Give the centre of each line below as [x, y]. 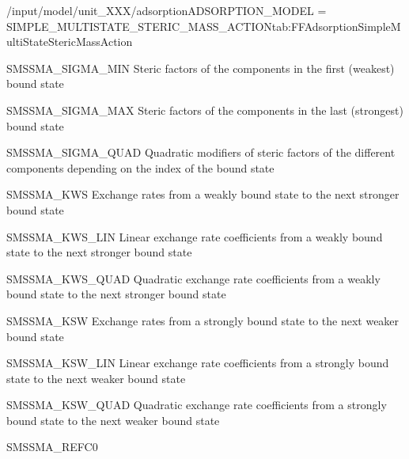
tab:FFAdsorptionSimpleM [336, 26]
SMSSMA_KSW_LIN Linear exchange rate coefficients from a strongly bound [198, 363]
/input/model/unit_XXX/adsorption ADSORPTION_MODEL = [167, 10]
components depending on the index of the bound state [140, 167]
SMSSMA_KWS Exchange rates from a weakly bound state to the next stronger [203, 194]
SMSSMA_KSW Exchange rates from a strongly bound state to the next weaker [203, 320]
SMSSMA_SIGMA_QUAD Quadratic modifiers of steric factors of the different [201, 152]
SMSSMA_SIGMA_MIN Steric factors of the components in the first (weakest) [201, 68]
